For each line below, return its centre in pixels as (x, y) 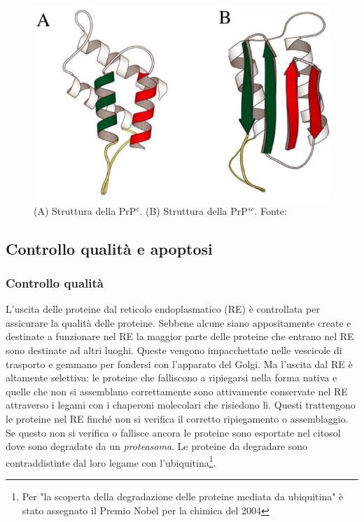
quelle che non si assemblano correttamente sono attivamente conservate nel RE (177, 391)
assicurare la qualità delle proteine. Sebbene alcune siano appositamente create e (178, 322)
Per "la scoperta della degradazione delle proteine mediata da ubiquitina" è (183, 496)
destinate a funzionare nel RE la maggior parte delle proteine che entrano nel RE (180, 336)
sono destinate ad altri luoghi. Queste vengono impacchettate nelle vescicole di (174, 350)
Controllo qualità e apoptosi (109, 248)
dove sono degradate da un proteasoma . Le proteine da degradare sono (157, 446)
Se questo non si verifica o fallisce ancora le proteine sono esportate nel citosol (173, 432)
